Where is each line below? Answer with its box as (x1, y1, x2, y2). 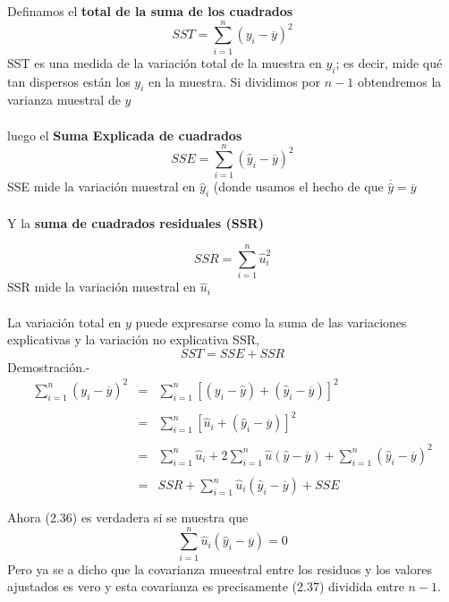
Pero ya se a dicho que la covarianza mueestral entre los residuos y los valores (7, 559, 432, 578)
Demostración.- (7, 357, 90, 376)
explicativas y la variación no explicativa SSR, (7, 330, 259, 349)
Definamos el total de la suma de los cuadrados (7, 2, 293, 20)
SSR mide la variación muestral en (7, 277, 197, 296)
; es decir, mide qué (335, 53, 443, 72)
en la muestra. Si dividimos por (148, 72, 321, 90)
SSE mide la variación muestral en (7, 177, 196, 196)
